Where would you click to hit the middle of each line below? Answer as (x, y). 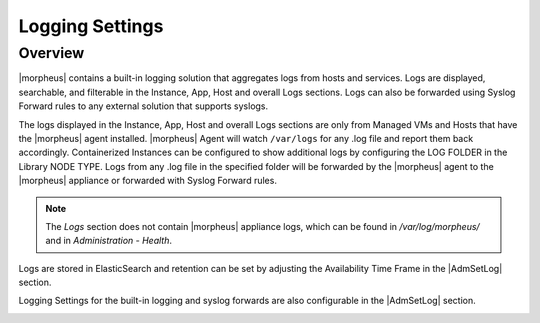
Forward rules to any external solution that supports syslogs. (143, 106)
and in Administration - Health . (109, 241)
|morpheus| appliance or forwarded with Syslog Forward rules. (147, 181)
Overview (51, 53)
